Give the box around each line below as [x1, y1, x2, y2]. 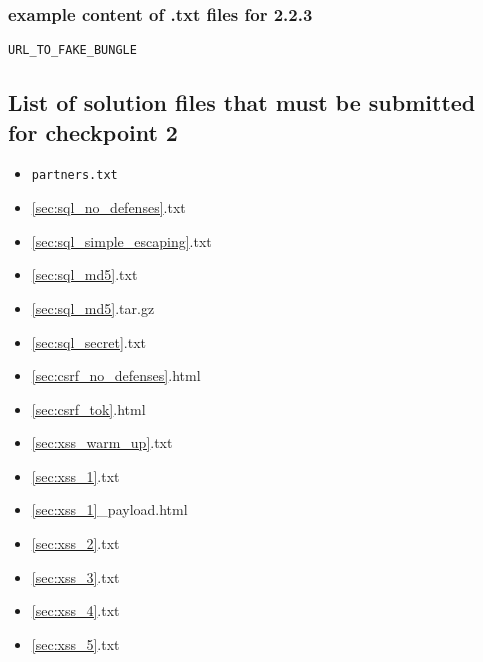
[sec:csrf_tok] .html [31, 398, 146, 419]
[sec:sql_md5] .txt [31, 264, 138, 285]
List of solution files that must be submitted [8, 87, 476, 118]
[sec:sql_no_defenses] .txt [31, 197, 186, 218]
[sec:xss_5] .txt [31, 633, 120, 654]
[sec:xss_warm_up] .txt [31, 432, 173, 453]
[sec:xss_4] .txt [31, 600, 120, 621]
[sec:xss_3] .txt [31, 566, 120, 587]
